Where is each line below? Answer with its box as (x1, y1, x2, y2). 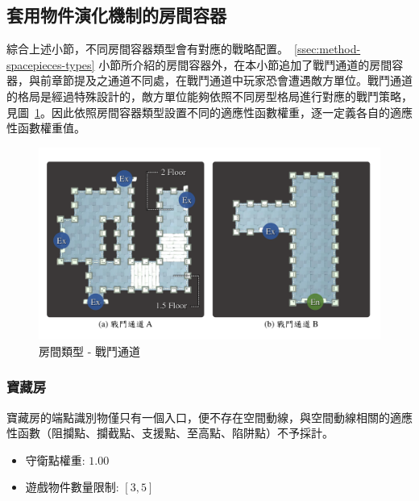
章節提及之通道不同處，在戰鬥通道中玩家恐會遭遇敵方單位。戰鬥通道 (51, 72, 413, 89)
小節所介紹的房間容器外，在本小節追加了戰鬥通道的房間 (98, 56, 392, 73)
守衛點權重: (25, 451, 85, 468)
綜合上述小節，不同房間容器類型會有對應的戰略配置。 (6, 40, 288, 57)
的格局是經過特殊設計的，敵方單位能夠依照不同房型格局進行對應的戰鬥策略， (6, 87, 413, 104)
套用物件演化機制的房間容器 (6, 2, 226, 27)
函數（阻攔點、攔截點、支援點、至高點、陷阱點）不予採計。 (17, 424, 334, 441)
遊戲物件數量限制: (25, 478, 119, 495)
